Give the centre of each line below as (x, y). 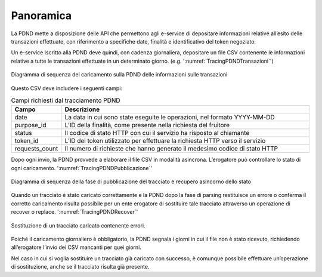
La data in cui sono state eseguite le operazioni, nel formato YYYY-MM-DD (170, 118)
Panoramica (41, 16)
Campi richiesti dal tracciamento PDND (66, 100)
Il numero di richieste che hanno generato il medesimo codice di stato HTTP (171, 149)
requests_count (36, 149)
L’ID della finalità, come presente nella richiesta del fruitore (147, 125)
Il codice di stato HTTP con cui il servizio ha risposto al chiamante (157, 133)
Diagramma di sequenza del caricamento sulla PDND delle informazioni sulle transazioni (119, 75)
